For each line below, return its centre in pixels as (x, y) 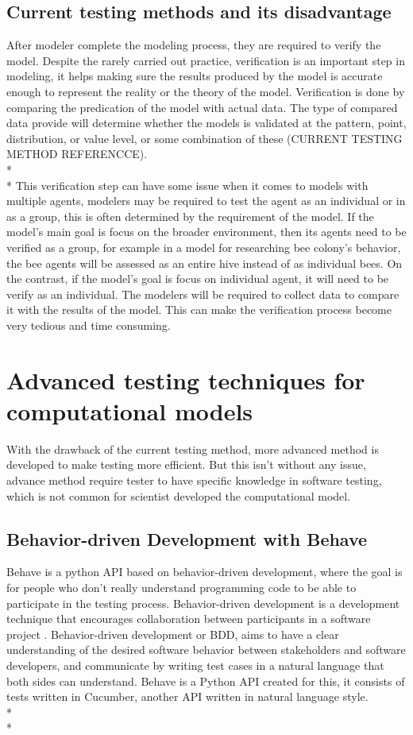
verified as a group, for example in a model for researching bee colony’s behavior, (204, 247)
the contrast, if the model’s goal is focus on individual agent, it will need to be (198, 279)
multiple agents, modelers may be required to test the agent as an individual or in (206, 201)
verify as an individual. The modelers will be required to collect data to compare (203, 294)
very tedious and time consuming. (89, 325)
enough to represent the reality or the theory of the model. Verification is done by (206, 91)
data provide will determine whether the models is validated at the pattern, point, (206, 123)
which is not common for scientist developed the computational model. (179, 495)
